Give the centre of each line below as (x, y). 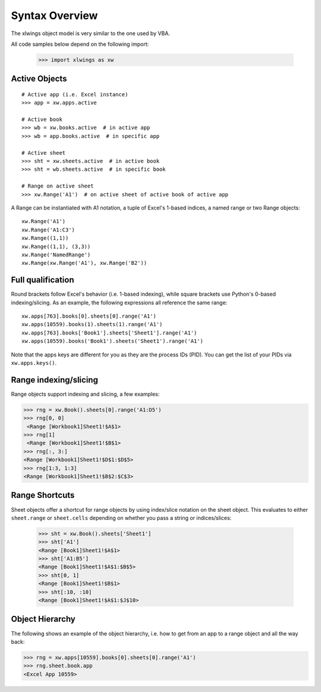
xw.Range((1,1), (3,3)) (56, 246)
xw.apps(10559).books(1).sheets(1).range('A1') (92, 325)
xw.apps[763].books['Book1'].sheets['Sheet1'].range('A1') (109, 333)
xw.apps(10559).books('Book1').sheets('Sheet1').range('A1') (112, 341)
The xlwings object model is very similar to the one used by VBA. (91, 33)
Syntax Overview (54, 15)
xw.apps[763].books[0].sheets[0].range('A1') (89, 316)
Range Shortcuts (43, 495)
